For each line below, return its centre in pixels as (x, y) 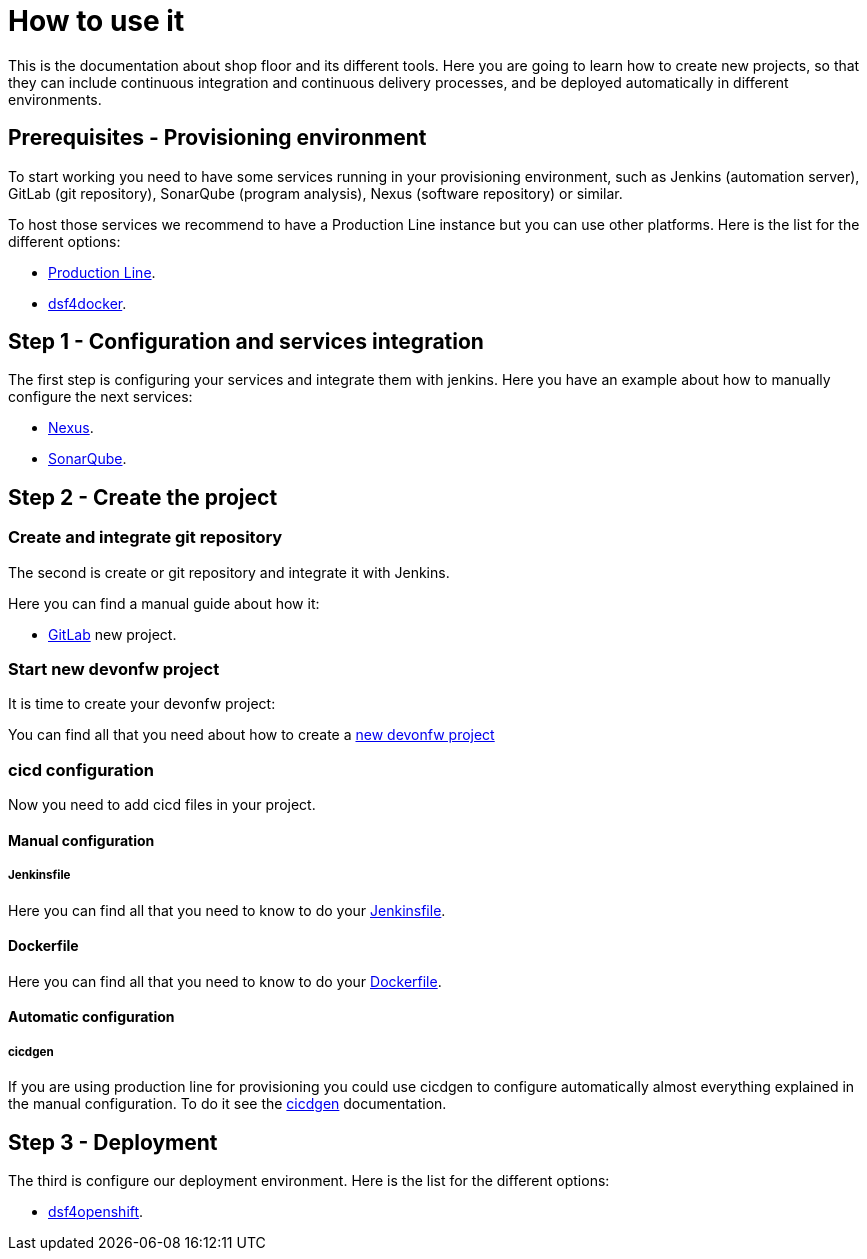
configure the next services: (100, 397)
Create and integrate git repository (145, 537)
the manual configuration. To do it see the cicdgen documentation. (227, 1104)
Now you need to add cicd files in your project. (162, 805)
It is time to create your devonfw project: (142, 704)
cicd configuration (81, 769)
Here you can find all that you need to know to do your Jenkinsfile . (227, 910)
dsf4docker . (87, 303)
